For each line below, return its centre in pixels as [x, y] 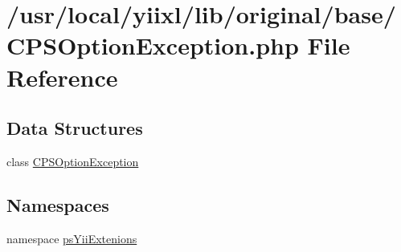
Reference [62, 77]
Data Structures [75, 128]
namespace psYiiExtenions [72, 238]
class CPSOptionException [73, 161]
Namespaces [58, 204]
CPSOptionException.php [153, 45]
